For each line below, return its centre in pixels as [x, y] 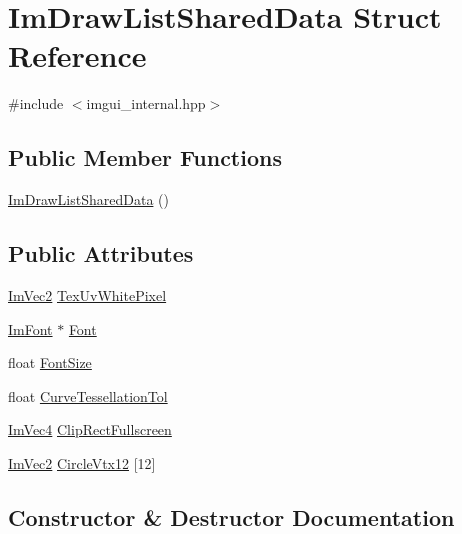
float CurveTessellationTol [88, 395]
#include [36, 103]
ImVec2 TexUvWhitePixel [87, 294]
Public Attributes [101, 253]
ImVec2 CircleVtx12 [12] [82, 462]
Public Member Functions [145, 157]
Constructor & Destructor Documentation [231, 516]
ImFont [30, 328]
